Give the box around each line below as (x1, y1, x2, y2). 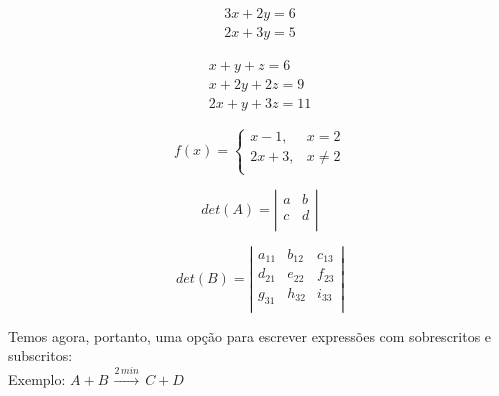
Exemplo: (8, 368, 66, 389)
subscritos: (8, 345, 73, 366)
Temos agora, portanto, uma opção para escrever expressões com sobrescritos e (8, 325, 492, 346)
